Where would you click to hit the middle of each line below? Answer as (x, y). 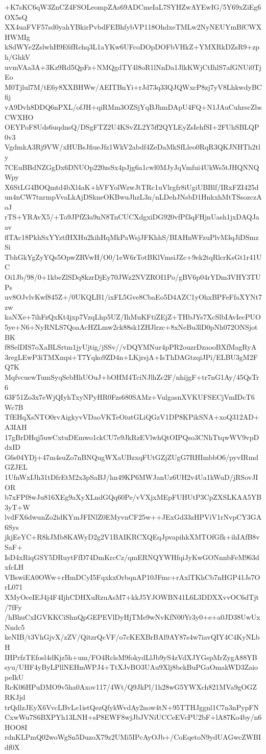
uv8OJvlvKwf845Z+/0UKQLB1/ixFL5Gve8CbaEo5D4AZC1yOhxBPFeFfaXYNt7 (133, 297)
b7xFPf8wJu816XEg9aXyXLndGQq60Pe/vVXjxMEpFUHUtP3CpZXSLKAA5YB (133, 497)
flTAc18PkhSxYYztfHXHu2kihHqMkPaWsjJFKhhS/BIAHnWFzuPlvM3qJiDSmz (132, 237)
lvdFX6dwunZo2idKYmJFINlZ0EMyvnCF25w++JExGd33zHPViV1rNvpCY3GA (133, 517)
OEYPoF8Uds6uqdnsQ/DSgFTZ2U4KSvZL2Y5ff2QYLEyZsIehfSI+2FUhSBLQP (132, 127)
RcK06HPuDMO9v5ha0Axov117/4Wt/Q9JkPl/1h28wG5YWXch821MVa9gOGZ (131, 687)
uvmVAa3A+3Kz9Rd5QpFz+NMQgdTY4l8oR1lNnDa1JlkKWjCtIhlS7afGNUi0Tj (133, 67)
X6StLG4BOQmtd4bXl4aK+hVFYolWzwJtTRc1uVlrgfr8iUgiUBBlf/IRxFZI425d (132, 187)
